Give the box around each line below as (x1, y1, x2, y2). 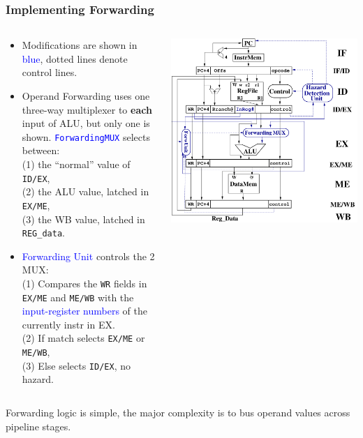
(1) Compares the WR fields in (22, 275, 147, 290)
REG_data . (22, 225, 65, 240)
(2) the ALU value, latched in (22, 184, 149, 199)
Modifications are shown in (22, 38, 138, 52)
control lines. (22, 65, 77, 80)
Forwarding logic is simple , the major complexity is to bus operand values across (6, 405, 350, 420)
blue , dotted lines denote (22, 51, 128, 66)
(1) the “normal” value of (22, 157, 131, 172)
